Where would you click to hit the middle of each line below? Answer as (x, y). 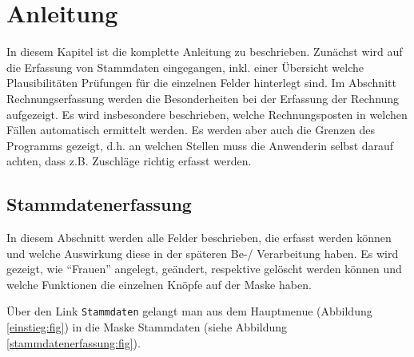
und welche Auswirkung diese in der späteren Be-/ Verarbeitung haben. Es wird (203, 253)
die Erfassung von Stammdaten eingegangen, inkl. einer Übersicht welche (185, 67)
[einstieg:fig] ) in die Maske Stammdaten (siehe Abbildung (147, 327)
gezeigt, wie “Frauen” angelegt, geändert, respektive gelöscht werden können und (204, 269)
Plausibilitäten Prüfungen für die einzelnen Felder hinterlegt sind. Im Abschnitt (201, 83)
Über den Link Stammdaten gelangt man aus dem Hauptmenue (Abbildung (189, 311)
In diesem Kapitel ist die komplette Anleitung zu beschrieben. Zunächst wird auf (205, 52)
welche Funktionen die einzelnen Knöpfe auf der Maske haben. (159, 284)
